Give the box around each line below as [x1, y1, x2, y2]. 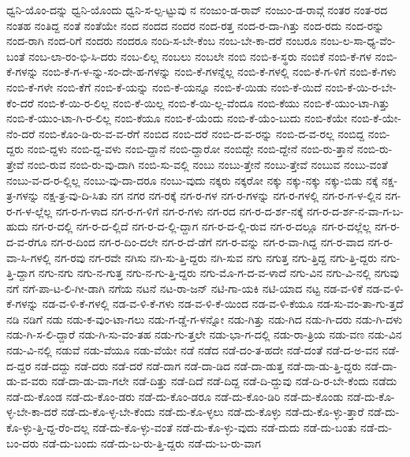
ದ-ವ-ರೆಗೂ [6, 233, 47, 249]
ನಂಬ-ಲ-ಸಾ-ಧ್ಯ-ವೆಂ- [320, 32, 396, 49]
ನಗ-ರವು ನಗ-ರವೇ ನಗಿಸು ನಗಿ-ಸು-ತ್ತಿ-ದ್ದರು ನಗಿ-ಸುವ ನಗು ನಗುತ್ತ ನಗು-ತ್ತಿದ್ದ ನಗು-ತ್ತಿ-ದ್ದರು [54, 249, 378, 265]
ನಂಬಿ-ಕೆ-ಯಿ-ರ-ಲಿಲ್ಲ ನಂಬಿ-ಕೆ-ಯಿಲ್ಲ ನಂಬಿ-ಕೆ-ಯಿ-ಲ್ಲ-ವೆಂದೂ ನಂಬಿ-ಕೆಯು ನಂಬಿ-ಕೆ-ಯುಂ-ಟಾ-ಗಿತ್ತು [37, 94, 390, 111]
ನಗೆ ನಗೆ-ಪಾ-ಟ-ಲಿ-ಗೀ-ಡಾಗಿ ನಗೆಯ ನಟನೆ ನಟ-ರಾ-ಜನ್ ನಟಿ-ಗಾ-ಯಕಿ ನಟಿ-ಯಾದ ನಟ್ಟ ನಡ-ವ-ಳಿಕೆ [6, 279, 363, 296]
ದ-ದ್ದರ [6, 357, 32, 373]
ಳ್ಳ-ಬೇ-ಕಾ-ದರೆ [6, 403, 58, 420]
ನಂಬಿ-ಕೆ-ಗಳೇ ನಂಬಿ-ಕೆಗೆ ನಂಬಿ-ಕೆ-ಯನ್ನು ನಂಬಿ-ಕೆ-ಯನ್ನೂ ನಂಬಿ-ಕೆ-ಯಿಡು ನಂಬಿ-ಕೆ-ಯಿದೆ [6, 78, 322, 95]
